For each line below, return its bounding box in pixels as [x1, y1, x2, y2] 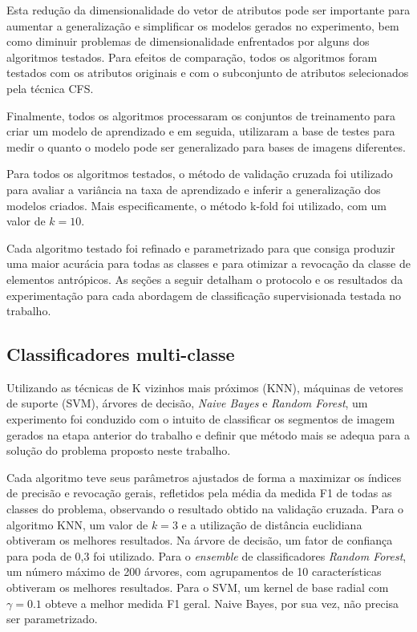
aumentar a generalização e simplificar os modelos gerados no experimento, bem [6, 17, 399, 34]
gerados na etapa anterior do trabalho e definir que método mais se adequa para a [6, 426, 410, 443]
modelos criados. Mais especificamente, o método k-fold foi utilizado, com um [6, 196, 387, 213]
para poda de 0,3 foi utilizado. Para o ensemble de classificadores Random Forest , [6, 547, 407, 564]
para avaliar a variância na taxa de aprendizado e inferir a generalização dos [6, 180, 381, 197]
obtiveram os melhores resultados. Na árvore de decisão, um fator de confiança [6, 532, 393, 549]
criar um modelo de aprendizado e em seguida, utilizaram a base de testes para [6, 123, 395, 140]
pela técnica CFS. [6, 79, 94, 96]
